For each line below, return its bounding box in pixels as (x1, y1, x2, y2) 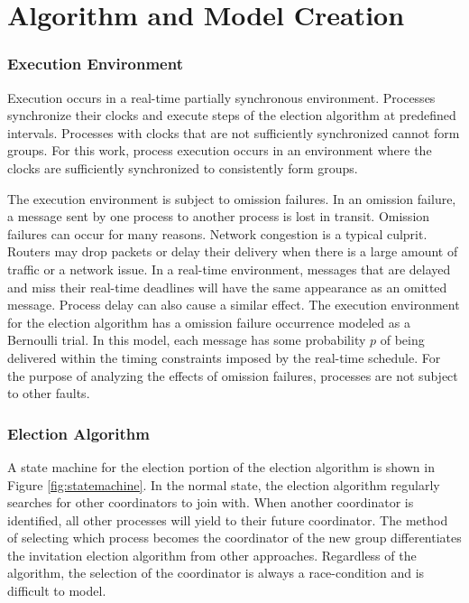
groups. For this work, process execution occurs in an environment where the (7, 141, 432, 160)
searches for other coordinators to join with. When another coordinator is (7, 493, 414, 512)
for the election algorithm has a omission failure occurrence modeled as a (7, 312, 410, 331)
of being (380, 330, 425, 349)
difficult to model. (7, 581, 106, 600)
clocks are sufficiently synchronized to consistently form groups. (7, 158, 358, 177)
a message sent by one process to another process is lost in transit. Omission (7, 207, 430, 226)
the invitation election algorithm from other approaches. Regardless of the (7, 545, 417, 564)
